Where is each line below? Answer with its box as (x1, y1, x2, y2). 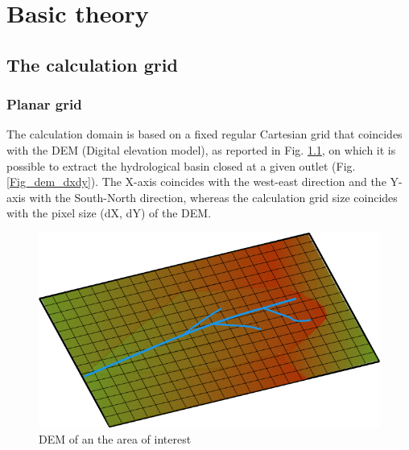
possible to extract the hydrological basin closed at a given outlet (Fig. (6, 157, 356, 174)
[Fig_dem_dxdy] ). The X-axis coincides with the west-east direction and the (6, 173, 386, 190)
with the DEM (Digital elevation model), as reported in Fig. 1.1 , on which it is (6, 141, 396, 158)
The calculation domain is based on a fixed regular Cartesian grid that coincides (6, 126, 403, 142)
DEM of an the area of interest (39, 431, 192, 447)
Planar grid (6, 94, 82, 114)
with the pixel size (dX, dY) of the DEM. (6, 204, 212, 221)
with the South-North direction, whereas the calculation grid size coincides (29, 188, 398, 205)
